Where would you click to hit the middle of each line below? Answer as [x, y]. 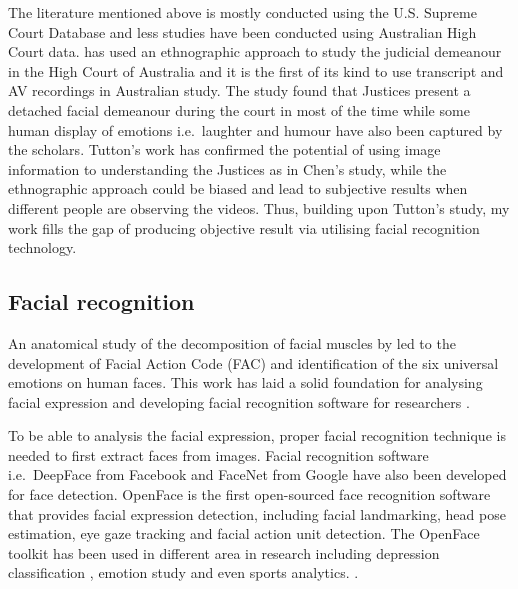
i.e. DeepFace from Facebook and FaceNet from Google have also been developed [257, 474]
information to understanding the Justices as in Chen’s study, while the [227, 168]
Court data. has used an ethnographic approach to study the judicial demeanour [255, 51]
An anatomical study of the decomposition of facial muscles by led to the [232, 342]
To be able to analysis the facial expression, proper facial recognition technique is [257, 435]
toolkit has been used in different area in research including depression [224, 552]
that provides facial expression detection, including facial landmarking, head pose [257, 513]
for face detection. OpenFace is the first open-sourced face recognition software [249, 494]
